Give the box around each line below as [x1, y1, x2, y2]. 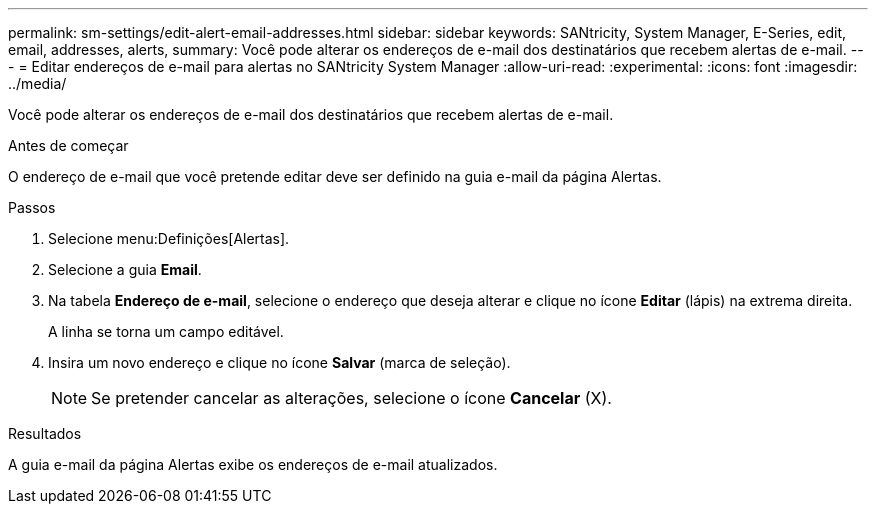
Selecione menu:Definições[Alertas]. [48, 230, 290, 247]
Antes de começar [8, 137, 129, 154]
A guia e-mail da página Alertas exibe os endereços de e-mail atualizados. [8, 456, 498, 473]
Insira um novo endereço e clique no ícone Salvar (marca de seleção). [48, 354, 511, 371]
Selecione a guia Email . [48, 261, 202, 278]
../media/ [8, 75, 67, 92]
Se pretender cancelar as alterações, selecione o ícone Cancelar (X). [91, 388, 612, 408]
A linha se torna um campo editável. [48, 323, 284, 340]
